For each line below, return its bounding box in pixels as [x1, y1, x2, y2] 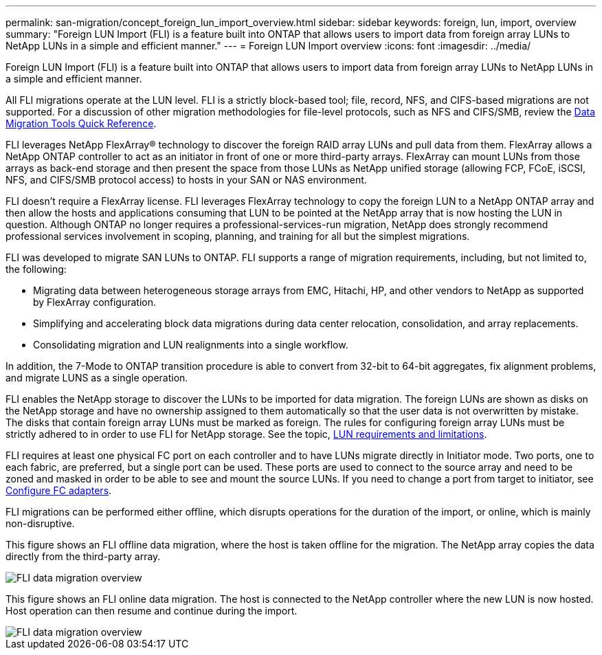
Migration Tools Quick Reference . [5, 118, 157, 129]
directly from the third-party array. [5, 551, 161, 562]
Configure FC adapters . [5, 485, 112, 496]
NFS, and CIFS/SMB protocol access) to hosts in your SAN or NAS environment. [5, 174, 367, 186]
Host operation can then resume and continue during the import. [5, 605, 298, 617]
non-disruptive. [5, 518, 75, 529]
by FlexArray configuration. [33, 296, 157, 308]
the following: [5, 263, 67, 275]
